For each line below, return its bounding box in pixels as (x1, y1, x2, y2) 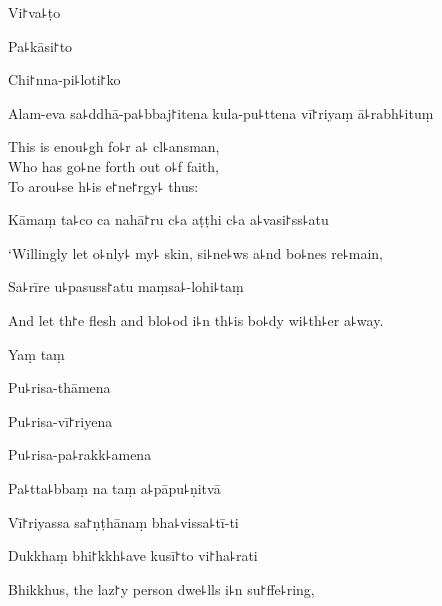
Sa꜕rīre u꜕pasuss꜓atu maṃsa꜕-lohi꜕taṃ (8, 276, 244, 297)
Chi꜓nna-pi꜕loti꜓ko (8, 69, 121, 90)
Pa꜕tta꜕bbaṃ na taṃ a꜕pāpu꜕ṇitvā (8, 477, 221, 498)
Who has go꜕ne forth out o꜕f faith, (8, 155, 219, 176)
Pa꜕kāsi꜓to (8, 35, 73, 56)
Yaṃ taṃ (8, 343, 65, 364)
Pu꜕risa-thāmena (8, 377, 111, 398)
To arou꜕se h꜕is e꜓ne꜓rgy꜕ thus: (8, 175, 199, 196)
